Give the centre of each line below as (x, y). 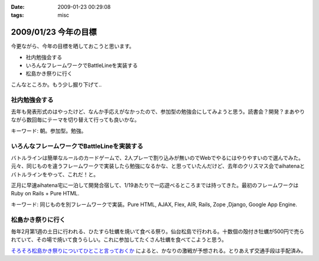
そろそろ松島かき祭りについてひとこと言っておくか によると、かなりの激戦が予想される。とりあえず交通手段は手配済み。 (159, 250)
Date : (18, 7)
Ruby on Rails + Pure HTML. (45, 194)
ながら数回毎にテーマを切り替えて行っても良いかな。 (75, 120)
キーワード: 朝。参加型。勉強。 (49, 131)
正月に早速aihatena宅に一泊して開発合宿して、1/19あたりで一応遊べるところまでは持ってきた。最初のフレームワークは (155, 185)
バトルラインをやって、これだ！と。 (55, 174)
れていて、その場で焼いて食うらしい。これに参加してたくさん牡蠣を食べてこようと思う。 (119, 240)
